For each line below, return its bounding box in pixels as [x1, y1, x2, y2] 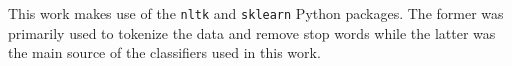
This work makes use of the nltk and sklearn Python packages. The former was [8, 3, 504, 23]
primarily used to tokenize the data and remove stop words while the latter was [8, 22, 496, 43]
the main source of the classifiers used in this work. [8, 42, 321, 63]
